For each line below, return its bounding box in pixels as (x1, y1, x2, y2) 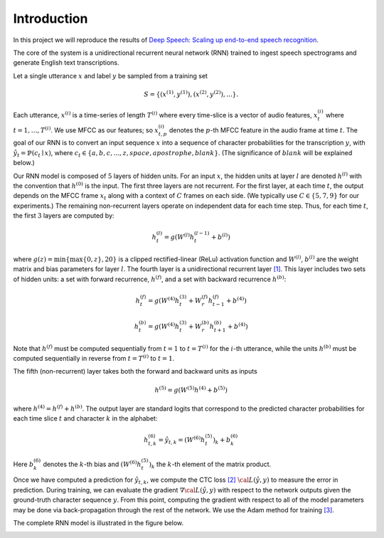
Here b (13, 460, 34, 468)
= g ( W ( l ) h (164, 232, 195, 241)
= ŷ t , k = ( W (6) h (158, 435, 206, 446)
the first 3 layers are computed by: (13, 211, 114, 220)
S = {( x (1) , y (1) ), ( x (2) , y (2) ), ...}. (143, 89, 239, 98)
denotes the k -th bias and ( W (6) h (43, 459, 142, 468)
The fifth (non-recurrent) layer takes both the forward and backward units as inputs (13, 367, 257, 376)
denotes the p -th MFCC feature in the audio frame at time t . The (169, 125, 358, 134)
